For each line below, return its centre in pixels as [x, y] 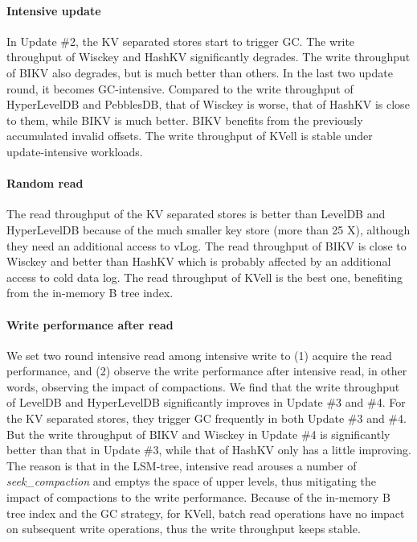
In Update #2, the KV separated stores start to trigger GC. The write [181, 41]
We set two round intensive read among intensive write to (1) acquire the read [199, 355]
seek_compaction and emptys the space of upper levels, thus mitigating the [192, 481]
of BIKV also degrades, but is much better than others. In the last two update [200, 72]
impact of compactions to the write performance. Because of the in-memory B [198, 497]
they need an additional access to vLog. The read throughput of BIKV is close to [206, 245]
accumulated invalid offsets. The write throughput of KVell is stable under [190, 136]
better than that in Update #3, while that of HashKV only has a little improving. [209, 450]
